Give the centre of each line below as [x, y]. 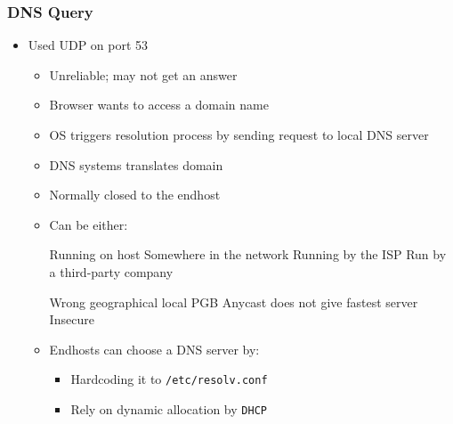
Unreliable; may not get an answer [143, 74]
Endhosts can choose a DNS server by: [154, 349]
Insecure [72, 319]
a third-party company [111, 271]
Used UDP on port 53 [88, 45]
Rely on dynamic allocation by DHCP [169, 409]
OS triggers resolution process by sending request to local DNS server [239, 135]
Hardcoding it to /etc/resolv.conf [169, 379]
